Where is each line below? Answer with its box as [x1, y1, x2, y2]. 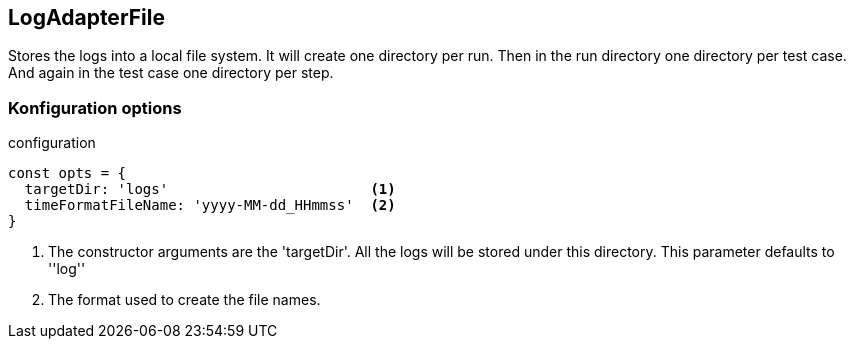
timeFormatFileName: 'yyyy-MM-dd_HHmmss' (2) [24, 197, 396, 214]
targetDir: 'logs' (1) [24, 181, 396, 198]
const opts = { [8, 165, 127, 182]
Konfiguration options [8, 97, 182, 118]
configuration [8, 134, 96, 152]
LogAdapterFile [8, 5, 165, 30]
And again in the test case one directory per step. [8, 64, 334, 82]
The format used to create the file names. [48, 291, 321, 309]
